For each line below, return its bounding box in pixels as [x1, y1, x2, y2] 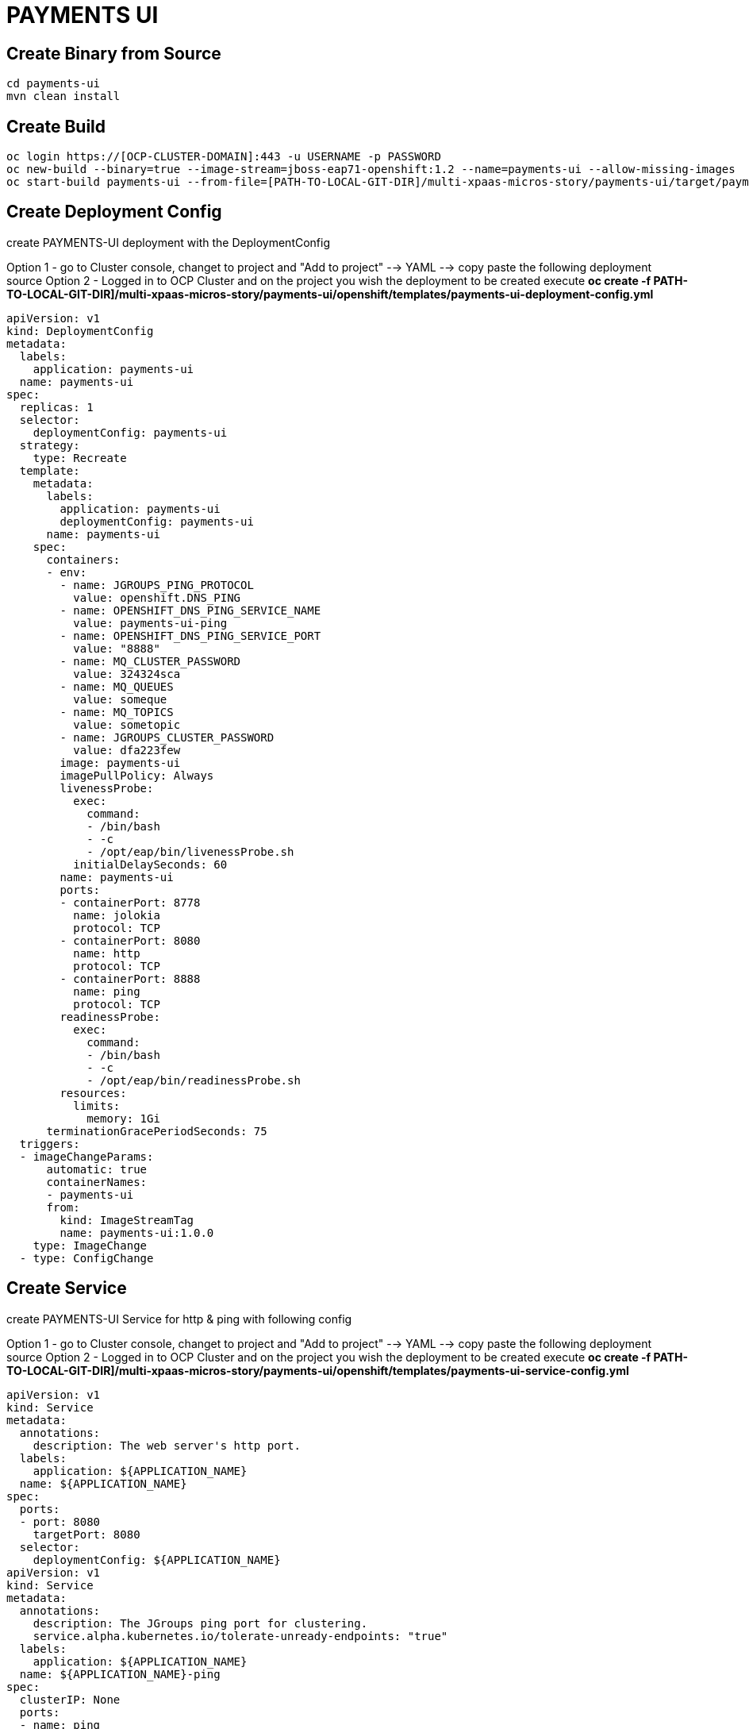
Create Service [6, 1278, 127, 1299]
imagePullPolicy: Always [60, 768, 214, 782]
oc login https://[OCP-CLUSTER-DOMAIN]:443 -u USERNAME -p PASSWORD [6, 150, 441, 164]
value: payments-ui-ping [73, 616, 228, 630]
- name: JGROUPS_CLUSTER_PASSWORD [60, 730, 275, 744]
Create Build [6, 116, 106, 137]
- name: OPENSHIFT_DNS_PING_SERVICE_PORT [60, 629, 321, 642]
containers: [46, 553, 121, 566]
